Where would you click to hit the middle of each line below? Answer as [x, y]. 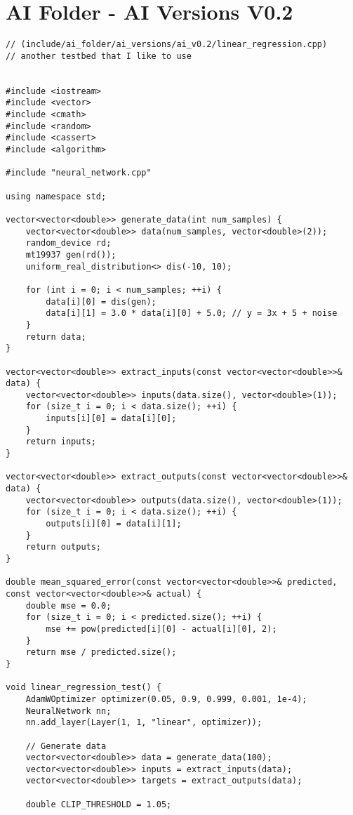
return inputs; [61, 442]
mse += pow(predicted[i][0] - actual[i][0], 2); [161, 629]
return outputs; [64, 547]
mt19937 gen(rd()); [71, 254]
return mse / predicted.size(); [101, 652]
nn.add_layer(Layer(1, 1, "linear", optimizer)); [144, 723]
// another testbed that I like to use [99, 56]
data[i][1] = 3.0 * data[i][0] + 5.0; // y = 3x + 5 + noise [192, 313]
